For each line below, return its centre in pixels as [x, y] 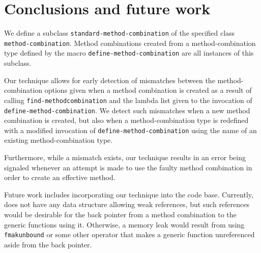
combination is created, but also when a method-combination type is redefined [126, 120]
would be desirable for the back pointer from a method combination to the [120, 214]
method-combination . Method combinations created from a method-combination [130, 43]
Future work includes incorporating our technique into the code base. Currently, [129, 194]
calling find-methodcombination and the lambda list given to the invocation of [128, 100]
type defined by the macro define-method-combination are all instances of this [129, 53]
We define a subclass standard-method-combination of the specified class [120, 33]
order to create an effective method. [60, 177]
